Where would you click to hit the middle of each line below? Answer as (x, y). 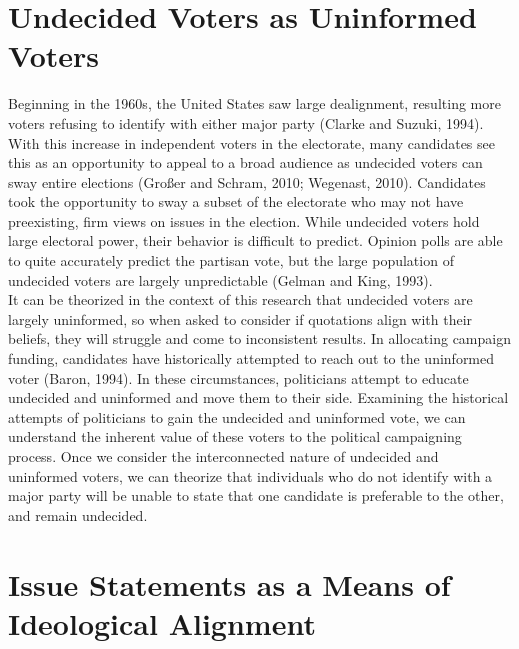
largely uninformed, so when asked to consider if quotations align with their (240, 318)
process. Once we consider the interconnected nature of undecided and (223, 456)
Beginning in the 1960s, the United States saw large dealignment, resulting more (254, 103)
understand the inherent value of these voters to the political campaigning (235, 436)
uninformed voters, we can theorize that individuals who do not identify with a (250, 475)
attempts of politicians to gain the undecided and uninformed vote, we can (237, 416)
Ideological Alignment (162, 622)
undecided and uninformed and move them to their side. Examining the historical (258, 397)
